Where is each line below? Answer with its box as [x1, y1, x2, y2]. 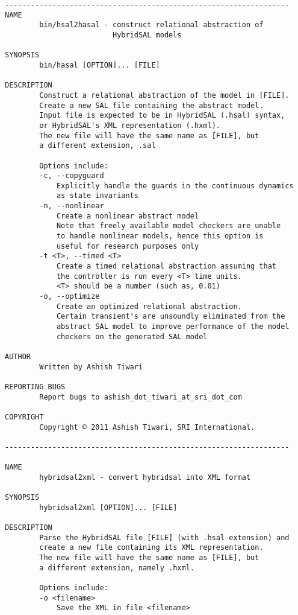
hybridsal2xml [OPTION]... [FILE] [39, 503, 178, 512]
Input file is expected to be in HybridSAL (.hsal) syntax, [39, 111, 285, 120]
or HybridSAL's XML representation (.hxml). [39, 121, 220, 130]
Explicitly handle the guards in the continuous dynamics [56, 181, 294, 190]
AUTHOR [5, 352, 31, 361]
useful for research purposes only [56, 241, 199, 250]
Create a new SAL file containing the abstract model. [39, 101, 264, 110]
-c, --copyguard [39, 171, 104, 180]
